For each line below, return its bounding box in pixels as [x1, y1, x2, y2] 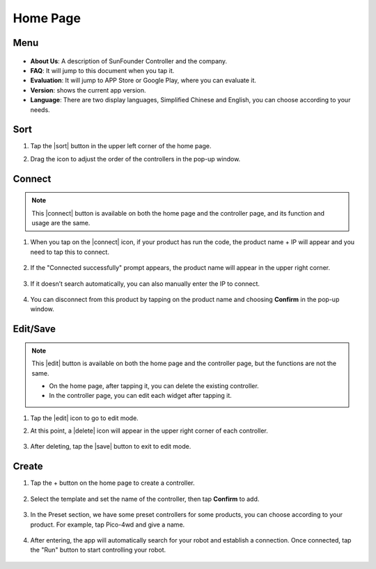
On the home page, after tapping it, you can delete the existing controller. [49, 381, 259, 390]
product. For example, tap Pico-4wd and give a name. [30, 520, 185, 529]
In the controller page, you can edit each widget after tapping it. [49, 392, 233, 400]
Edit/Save [13, 323, 56, 335]
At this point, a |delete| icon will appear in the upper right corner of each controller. [30, 426, 268, 435]
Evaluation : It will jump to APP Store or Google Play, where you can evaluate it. [30, 77, 257, 85]
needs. [30, 105, 50, 114]
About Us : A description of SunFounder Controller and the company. [30, 56, 228, 65]
